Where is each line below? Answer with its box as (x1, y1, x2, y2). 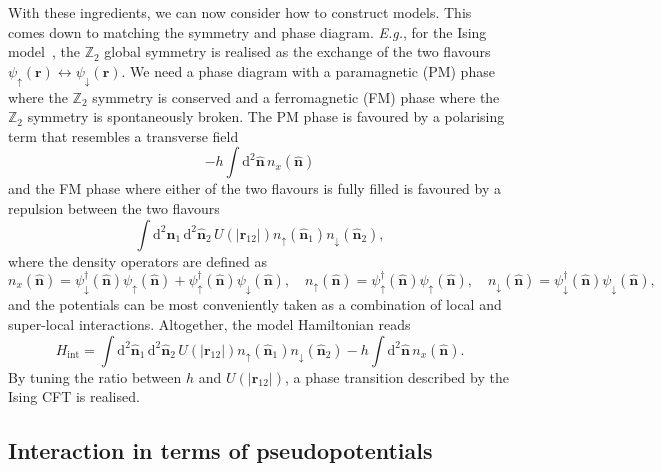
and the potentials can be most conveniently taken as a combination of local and (8, 294, 502, 315)
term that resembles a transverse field (8, 125, 239, 146)
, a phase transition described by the (284, 366, 509, 387)
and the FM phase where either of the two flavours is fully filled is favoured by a (8, 178, 501, 199)
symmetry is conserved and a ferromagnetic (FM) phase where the (92, 86, 500, 107)
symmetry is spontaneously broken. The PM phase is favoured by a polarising (27, 106, 505, 127)
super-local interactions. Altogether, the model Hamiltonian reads (8, 314, 411, 335)
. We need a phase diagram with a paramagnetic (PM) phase (121, 60, 495, 81)
